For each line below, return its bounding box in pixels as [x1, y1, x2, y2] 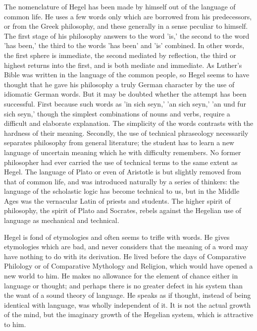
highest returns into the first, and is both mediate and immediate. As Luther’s [4, 59, 242, 70]
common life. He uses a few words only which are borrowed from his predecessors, [4, 11, 252, 21]
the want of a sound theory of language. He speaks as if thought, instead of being [4, 290, 251, 300]
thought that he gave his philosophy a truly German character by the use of [4, 79, 235, 89]
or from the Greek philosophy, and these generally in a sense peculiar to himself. [4, 21, 248, 31]
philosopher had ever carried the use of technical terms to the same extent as [4, 157, 238, 167]
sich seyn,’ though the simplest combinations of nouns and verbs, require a [4, 108, 230, 118]
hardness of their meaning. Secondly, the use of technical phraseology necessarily [4, 127, 249, 138]
